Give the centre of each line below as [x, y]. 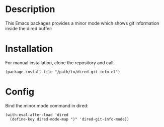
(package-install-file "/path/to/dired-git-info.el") [63, 72]
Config [20, 92]
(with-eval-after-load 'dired [37, 115]
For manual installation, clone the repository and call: [60, 62]
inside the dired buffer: [29, 28]
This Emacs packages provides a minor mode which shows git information [82, 23]
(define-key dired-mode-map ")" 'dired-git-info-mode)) [69, 119]
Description [30, 9]
